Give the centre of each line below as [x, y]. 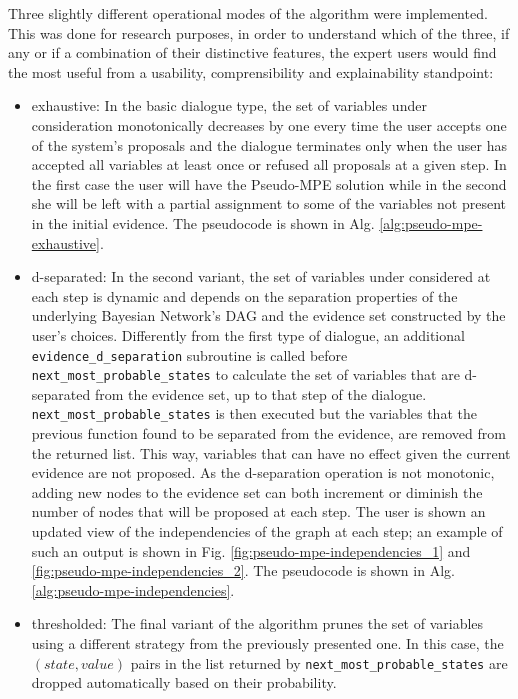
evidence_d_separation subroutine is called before [189, 354]
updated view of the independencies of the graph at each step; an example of [267, 531]
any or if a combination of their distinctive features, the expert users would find [252, 52]
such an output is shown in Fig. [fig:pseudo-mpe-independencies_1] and [251, 550]
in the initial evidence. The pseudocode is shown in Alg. [203, 222]
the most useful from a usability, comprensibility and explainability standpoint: [251, 71]
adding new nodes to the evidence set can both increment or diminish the [257, 491]
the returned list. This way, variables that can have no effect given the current [271, 452]
